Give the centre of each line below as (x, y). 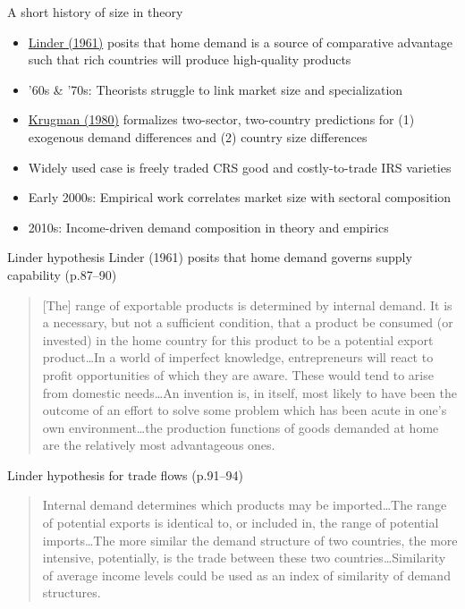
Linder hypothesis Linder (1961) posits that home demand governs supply (210, 257)
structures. (72, 592)
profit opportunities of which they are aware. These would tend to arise (238, 374)
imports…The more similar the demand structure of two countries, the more (250, 540)
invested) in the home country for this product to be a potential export (238, 339)
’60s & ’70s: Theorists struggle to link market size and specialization (216, 89)
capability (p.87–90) (62, 274)
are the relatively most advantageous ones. (159, 445)
